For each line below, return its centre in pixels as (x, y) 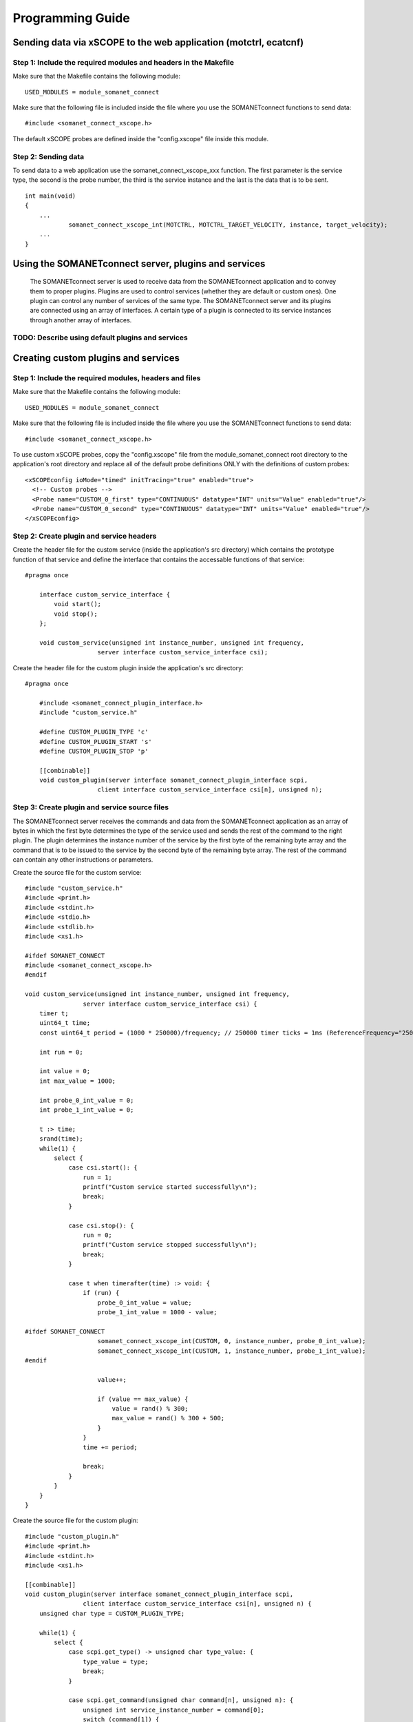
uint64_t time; (65, 1023)
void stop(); (76, 614)
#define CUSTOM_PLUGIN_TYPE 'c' (94, 732)
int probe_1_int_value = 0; (86, 1110)
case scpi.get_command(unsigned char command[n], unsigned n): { (181, 1700)
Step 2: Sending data (49, 156)
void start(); (78, 604)
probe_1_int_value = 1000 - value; (157, 1313)
